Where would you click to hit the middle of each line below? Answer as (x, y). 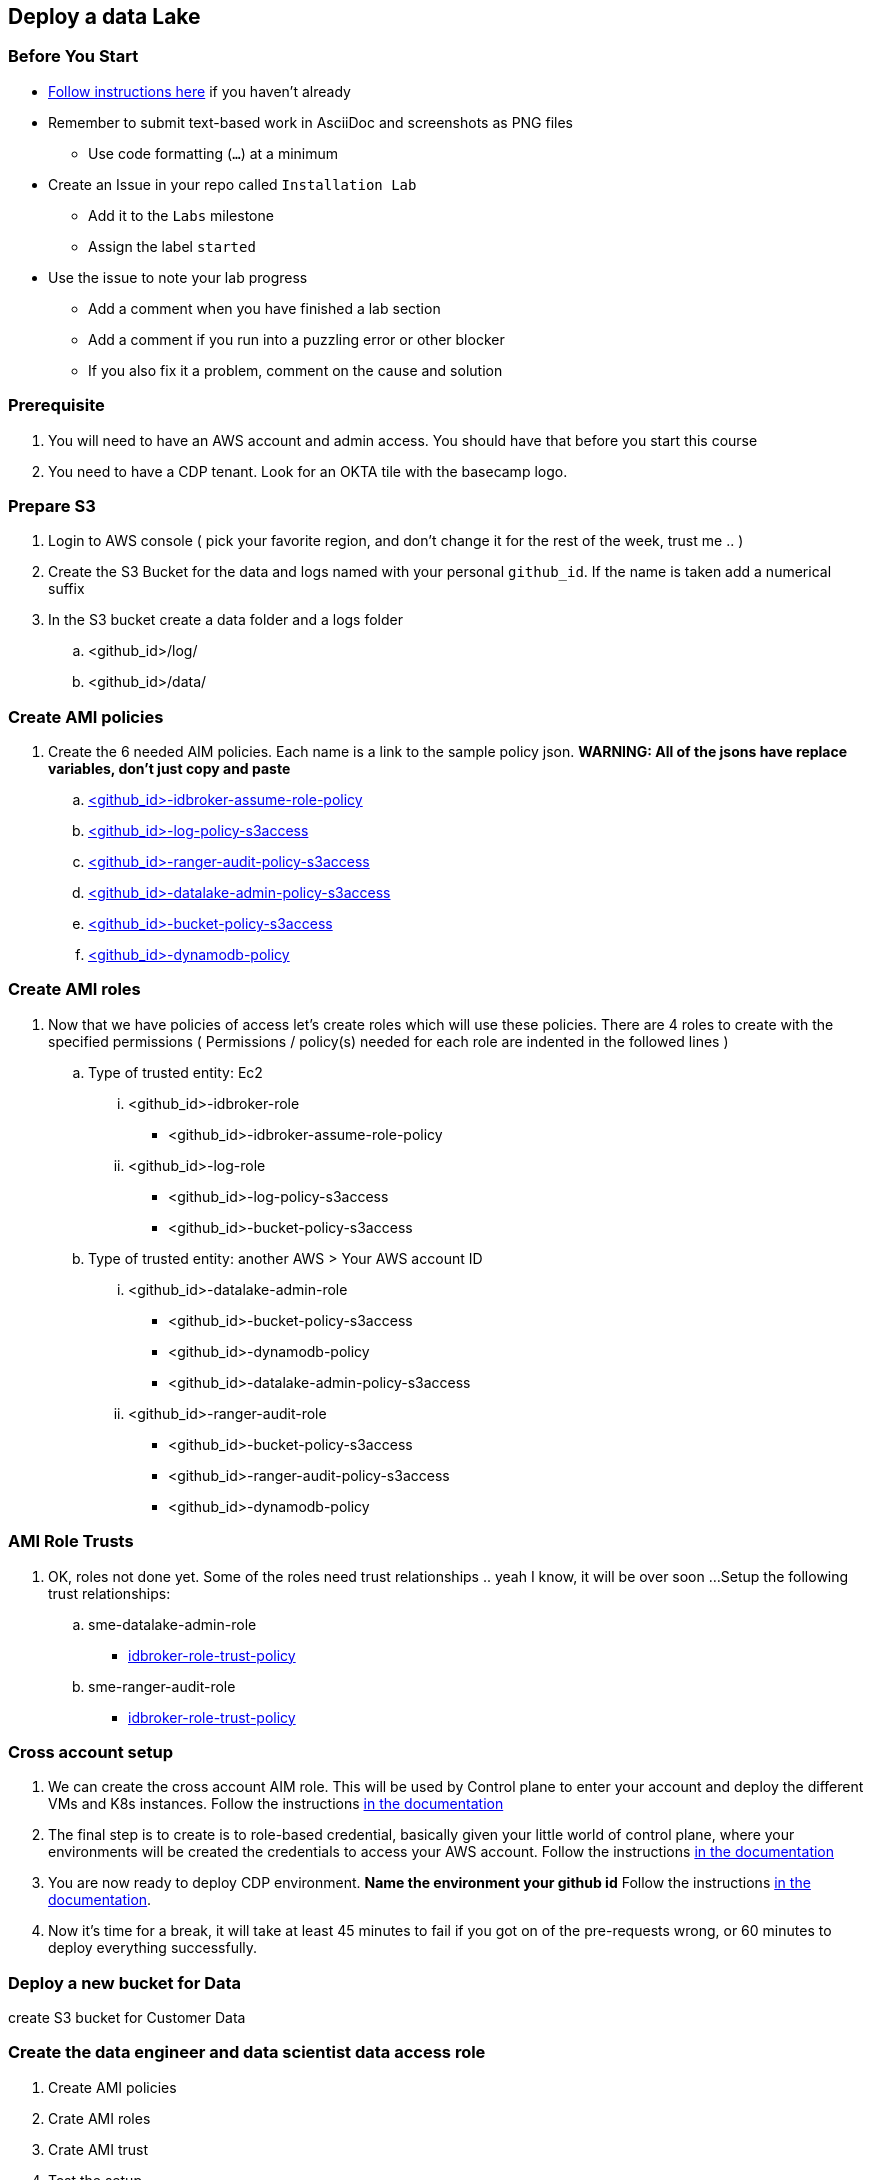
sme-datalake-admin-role (172, 1624)
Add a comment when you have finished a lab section (264, 308)
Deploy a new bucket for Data (125, 1982)
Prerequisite (56, 405)
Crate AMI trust (98, 2149)
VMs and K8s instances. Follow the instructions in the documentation (276, 1804)
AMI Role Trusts (71, 1541)
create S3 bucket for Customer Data (127, 2018)
